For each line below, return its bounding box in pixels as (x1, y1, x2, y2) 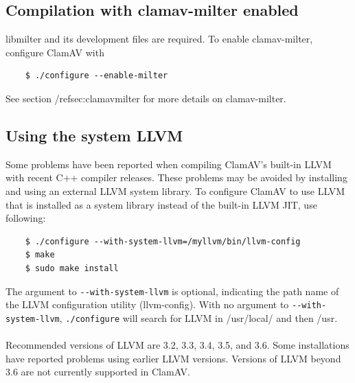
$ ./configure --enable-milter (25, 71, 168, 81)
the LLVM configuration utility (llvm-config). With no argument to (5, 297, 289, 312)
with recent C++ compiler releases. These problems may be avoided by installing (5, 170, 347, 185)
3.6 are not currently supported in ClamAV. (5, 364, 190, 379)
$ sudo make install (25, 263, 119, 273)
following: (5, 211, 46, 225)
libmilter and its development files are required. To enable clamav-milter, (5, 32, 313, 46)
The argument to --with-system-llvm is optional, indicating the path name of (5, 283, 339, 298)
